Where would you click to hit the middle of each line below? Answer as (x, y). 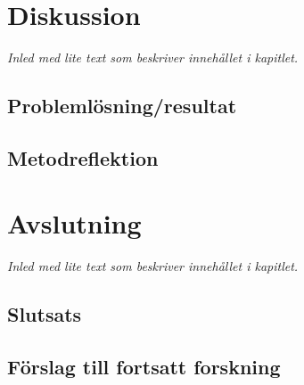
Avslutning (74, 223)
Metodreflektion (83, 157)
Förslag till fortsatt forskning (144, 367)
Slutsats (45, 314)
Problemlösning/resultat (122, 106)
